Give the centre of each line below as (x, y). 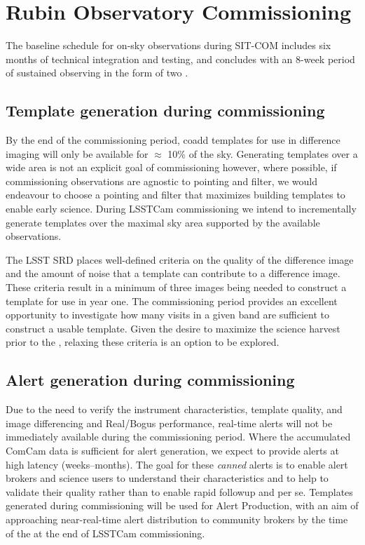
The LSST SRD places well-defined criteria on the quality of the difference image (180, 259)
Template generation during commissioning (165, 110)
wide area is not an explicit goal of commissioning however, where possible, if (171, 167)
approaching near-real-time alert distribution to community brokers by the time (177, 519)
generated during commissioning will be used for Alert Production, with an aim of (182, 505)
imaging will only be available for (77, 153)
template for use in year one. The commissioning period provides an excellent (172, 301)
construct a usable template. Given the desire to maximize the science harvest (173, 328)
